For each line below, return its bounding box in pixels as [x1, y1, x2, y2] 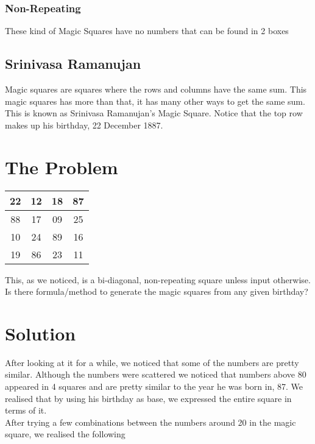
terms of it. [5, 404, 47, 417]
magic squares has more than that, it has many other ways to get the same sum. [5, 94, 305, 107]
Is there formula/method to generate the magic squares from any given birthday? [5, 285, 308, 298]
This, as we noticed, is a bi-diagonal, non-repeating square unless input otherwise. [5, 273, 311, 286]
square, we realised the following [5, 428, 126, 440]
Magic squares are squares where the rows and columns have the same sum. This [5, 83, 307, 96]
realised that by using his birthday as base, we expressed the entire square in [5, 392, 292, 404]
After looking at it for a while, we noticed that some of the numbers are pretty [5, 356, 299, 368]
